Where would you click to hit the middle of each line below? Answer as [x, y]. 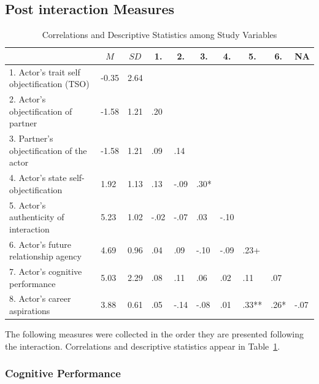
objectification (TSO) [49, 84]
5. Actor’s [28, 205]
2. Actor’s [28, 99]
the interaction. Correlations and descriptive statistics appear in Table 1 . [143, 346]
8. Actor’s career [40, 298]
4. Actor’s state [38, 178]
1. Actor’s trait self [45, 71]
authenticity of [37, 217]
